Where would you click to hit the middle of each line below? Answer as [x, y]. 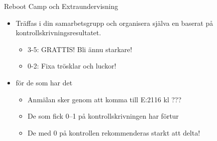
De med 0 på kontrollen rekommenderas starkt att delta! [114, 132]
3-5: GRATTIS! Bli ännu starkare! [80, 49]
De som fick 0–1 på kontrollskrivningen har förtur [103, 116]
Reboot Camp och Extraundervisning [61, 6]
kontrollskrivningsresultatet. [58, 33]
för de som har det [44, 82]
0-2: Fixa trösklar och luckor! [72, 66]
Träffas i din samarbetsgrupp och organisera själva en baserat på [114, 23]
